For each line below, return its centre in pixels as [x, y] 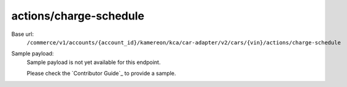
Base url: [22, 34]
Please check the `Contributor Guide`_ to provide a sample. [101, 74]
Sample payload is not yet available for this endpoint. [94, 62]
